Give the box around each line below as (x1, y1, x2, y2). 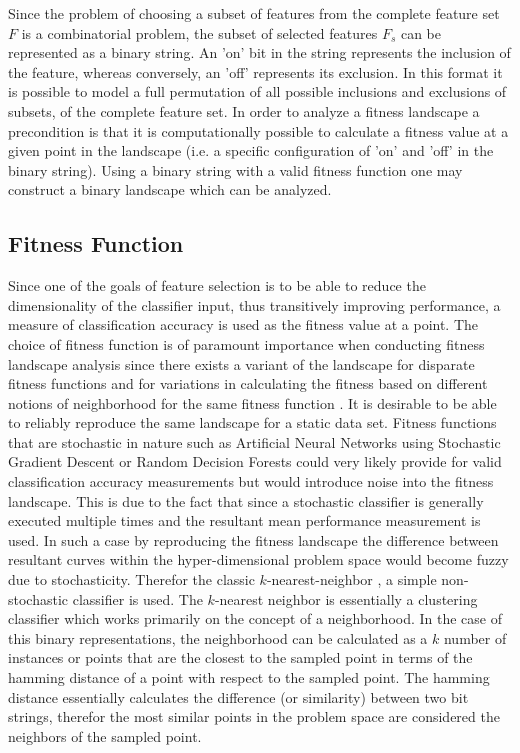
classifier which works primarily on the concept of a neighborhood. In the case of (8, 608, 503, 629)
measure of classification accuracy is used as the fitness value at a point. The (8, 314, 479, 335)
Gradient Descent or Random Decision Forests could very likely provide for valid (8, 451, 502, 472)
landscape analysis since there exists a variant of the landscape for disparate (8, 353, 475, 374)
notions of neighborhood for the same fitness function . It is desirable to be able (8, 392, 497, 413)
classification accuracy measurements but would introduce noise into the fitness (8, 471, 494, 492)
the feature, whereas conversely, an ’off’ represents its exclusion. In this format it (8, 61, 503, 82)
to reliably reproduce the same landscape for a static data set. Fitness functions (8, 412, 497, 433)
